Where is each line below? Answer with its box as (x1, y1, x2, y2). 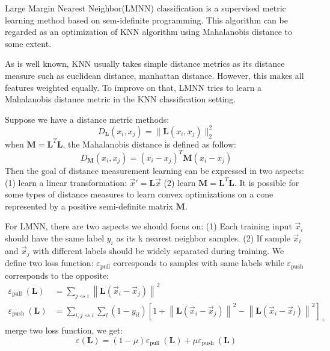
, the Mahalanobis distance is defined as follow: (63, 137, 236, 150)
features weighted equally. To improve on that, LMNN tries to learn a (5, 81, 262, 93)
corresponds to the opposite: (5, 269, 109, 281)
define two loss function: (5, 256, 94, 269)
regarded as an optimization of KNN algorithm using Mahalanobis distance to (5, 25, 293, 38)
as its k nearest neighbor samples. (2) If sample (116, 231, 290, 244)
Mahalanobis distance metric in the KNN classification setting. (5, 93, 236, 105)
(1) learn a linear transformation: (5, 176, 127, 188)
